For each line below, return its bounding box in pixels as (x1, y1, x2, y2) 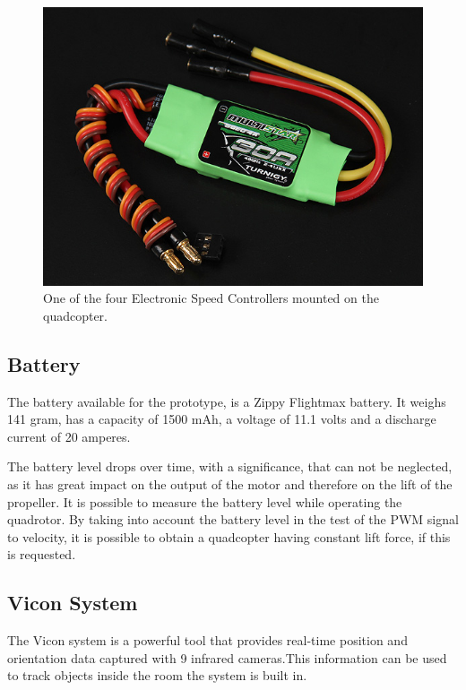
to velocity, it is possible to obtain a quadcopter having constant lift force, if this (7, 527, 451, 546)
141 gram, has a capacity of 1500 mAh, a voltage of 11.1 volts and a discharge (7, 410, 436, 428)
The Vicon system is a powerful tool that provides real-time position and (7, 631, 408, 650)
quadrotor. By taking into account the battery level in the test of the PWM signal (7, 510, 459, 529)
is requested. (7, 545, 76, 564)
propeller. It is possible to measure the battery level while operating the (7, 492, 402, 511)
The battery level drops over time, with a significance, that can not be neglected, (7, 457, 453, 476)
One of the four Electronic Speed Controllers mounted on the (43, 289, 379, 307)
